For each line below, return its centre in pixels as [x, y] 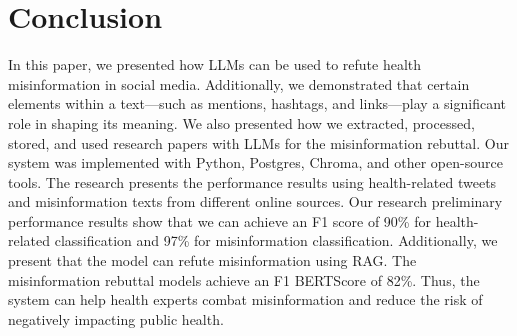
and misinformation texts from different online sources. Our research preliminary [255, 201]
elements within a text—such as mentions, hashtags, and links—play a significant [257, 103]
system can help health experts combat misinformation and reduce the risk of [245, 299]
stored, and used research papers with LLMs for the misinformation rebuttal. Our [258, 142]
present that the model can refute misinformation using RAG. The [212, 260]
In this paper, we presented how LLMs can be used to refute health [215, 64]
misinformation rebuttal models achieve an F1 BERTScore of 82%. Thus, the [244, 279]
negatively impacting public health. [116, 318]
